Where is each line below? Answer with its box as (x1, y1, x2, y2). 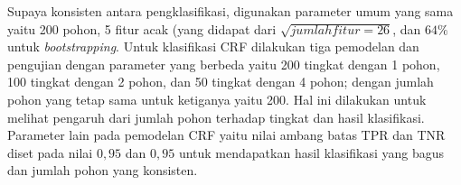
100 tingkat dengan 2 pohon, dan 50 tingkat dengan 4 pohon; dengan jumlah (7, 72, 434, 91)
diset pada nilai (7, 143, 93, 162)
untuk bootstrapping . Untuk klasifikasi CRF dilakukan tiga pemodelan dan (7, 37, 419, 56)
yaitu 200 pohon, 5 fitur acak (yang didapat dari (7, 19, 277, 38)
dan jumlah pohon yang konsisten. (7, 161, 198, 180)
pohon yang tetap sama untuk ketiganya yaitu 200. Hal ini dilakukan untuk (7, 89, 427, 108)
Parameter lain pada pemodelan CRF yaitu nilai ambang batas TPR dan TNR (7, 125, 446, 144)
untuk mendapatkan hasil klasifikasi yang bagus (178, 143, 445, 162)
